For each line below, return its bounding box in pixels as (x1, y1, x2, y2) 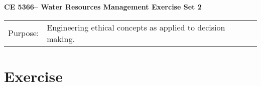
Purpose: (8, 27, 39, 39)
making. (47, 32, 75, 44)
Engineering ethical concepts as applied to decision (47, 21, 225, 33)
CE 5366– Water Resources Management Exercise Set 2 (4, 1, 202, 11)
